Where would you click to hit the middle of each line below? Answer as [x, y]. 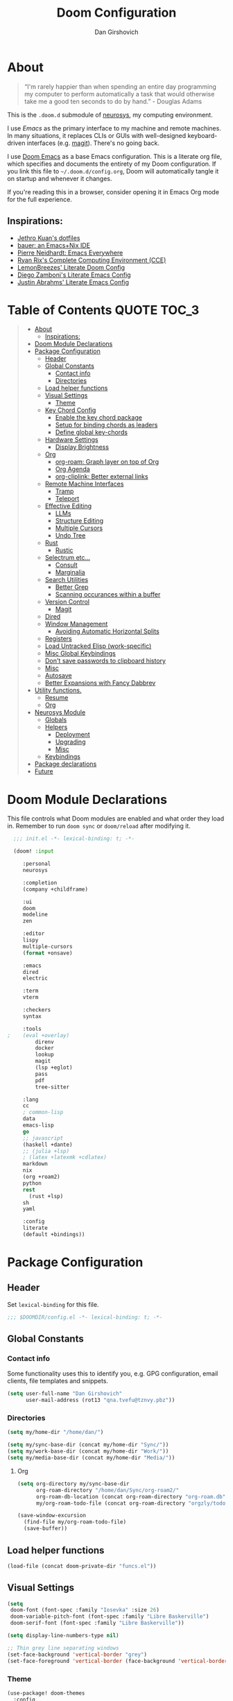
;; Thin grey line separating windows [63, 1648]
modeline [35, 915]
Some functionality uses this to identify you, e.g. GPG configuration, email [113, 1374]
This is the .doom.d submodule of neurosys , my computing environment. [110, 114]
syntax [32, 1016]
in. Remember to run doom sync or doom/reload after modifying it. [99, 826]
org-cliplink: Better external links [102, 477]
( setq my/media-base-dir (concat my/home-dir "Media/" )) [91, 1458]
